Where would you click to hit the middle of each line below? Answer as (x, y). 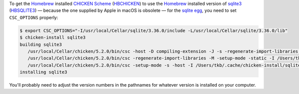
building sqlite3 (41, 44)
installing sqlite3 (43, 72)
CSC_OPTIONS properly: (34, 17)
